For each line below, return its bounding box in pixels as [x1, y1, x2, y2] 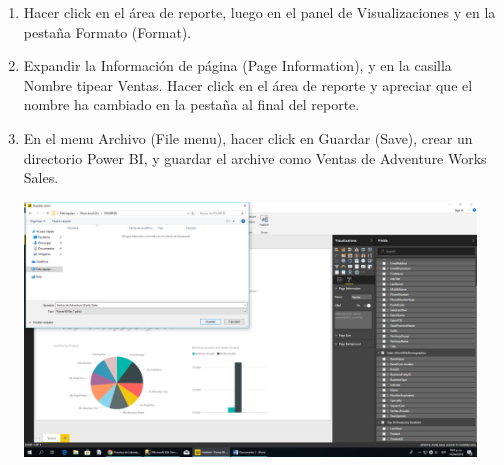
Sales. [23, 167, 59, 188]
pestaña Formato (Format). [23, 21, 192, 42]
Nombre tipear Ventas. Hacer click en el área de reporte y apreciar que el [23, 74, 473, 95]
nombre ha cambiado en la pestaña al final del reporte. [23, 94, 360, 115]
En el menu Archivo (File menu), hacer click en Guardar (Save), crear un [23, 127, 473, 148]
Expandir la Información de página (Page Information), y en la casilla [23, 55, 452, 76]
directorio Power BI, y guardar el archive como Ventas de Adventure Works [23, 147, 487, 168]
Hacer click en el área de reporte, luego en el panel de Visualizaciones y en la [23, 2, 496, 22]
